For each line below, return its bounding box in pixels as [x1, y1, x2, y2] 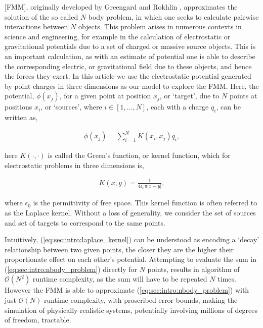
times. [217, 274, 236, 284]
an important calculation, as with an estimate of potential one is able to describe [5, 50, 255, 61]
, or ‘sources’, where [40, 101, 102, 112]
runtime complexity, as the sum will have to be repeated [32, 274, 207, 284]
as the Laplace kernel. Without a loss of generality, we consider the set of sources [5, 207, 256, 217]
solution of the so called [5, 11, 78, 22]
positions [5, 101, 32, 112]
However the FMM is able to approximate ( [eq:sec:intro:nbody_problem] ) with [5, 285, 249, 295]
